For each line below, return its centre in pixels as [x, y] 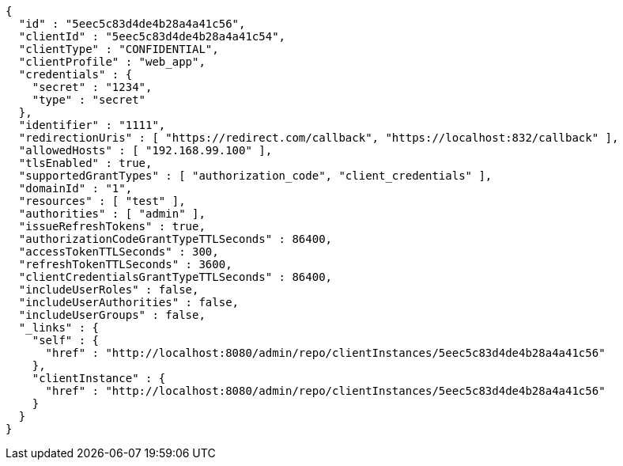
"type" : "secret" [89, 100]
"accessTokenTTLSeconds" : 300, [119, 252]
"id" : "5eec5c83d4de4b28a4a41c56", [132, 24]
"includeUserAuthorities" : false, [129, 302]
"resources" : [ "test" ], [102, 201]
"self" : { [66, 340]
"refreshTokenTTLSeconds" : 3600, [125, 264]
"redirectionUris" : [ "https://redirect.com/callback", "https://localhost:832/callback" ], [319, 138]
